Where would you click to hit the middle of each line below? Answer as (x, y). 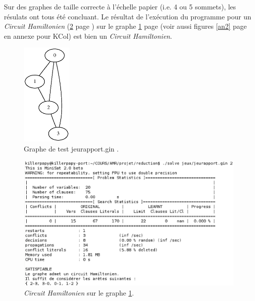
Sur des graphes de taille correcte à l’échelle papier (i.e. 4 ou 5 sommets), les (120, 6)
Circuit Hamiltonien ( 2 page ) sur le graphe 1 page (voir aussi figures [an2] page (126, 26)
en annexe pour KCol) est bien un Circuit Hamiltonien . (88, 36)
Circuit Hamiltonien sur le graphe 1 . (79, 292)
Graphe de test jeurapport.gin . (71, 148)
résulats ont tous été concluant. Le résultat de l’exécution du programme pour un (128, 16)
